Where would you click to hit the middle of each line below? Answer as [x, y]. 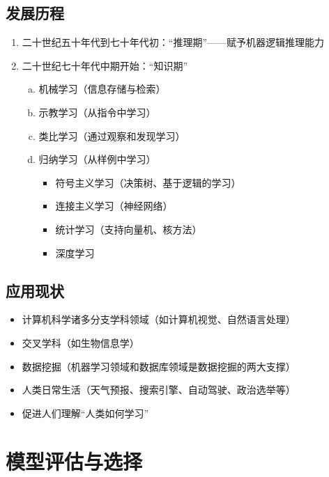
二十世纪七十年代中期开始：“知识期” [105, 65]
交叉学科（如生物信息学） [81, 342]
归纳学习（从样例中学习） [97, 159]
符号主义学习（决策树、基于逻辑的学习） [148, 182]
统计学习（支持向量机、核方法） [129, 229]
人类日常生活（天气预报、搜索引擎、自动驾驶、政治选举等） [159, 390]
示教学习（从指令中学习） [97, 112]
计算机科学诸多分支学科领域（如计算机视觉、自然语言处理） [159, 319]
